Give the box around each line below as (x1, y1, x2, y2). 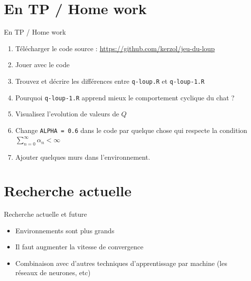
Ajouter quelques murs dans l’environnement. (15, 152, 151, 162)
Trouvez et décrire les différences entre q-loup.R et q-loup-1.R (15, 75, 205, 86)
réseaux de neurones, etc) (15, 267, 91, 278)
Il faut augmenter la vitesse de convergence (15, 242, 144, 252)
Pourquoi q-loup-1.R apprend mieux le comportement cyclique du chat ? (15, 92, 234, 102)
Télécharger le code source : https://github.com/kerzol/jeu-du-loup (15, 43, 215, 53)
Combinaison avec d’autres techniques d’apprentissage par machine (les (15, 258, 227, 268)
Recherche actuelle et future (4, 208, 87, 219)
